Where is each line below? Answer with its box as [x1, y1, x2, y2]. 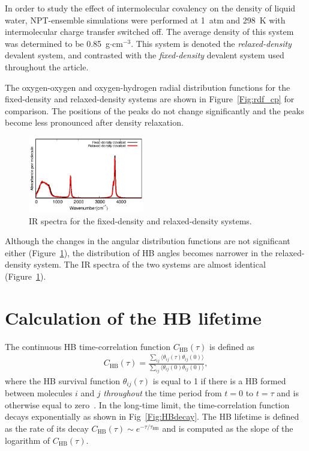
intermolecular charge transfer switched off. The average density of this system [5, 25, 294, 38]
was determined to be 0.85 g [5, 37, 110, 49]
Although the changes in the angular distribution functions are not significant [5, 235, 290, 247]
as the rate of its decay [5, 422, 89, 434]
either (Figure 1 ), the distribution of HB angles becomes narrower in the [5, 246, 273, 259]
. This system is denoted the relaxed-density [131, 37, 292, 49]
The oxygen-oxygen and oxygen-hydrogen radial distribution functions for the [5, 81, 290, 93]
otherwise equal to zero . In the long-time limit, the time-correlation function [5, 398, 290, 411]
